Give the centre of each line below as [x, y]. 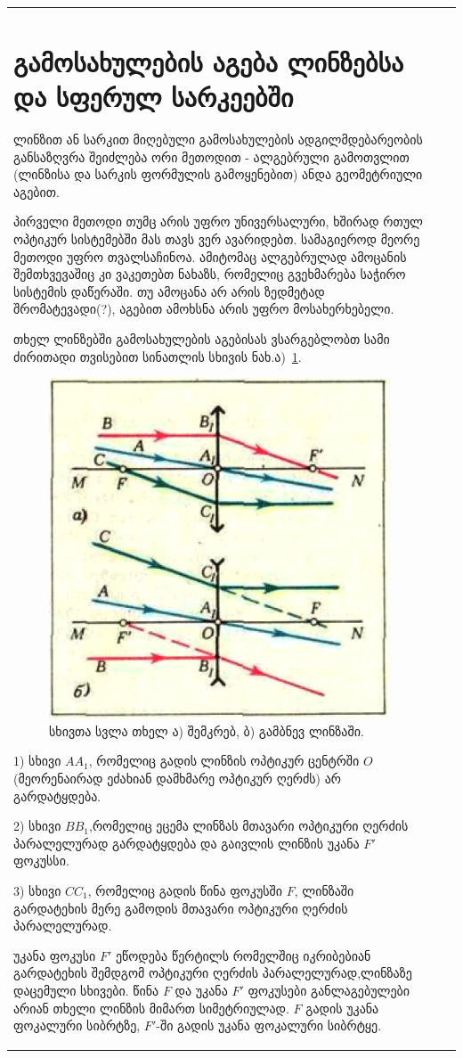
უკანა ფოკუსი [55, 955]
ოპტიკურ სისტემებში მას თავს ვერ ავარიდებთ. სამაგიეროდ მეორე [217, 239]
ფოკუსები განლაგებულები [329, 990]
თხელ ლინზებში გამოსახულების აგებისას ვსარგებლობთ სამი [202, 339]
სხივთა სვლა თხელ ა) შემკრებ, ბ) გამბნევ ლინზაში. [207, 730]
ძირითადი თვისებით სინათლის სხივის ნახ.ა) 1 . [158, 356]
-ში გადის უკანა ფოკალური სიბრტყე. [269, 1025]
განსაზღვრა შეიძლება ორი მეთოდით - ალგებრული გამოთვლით [211, 156]
